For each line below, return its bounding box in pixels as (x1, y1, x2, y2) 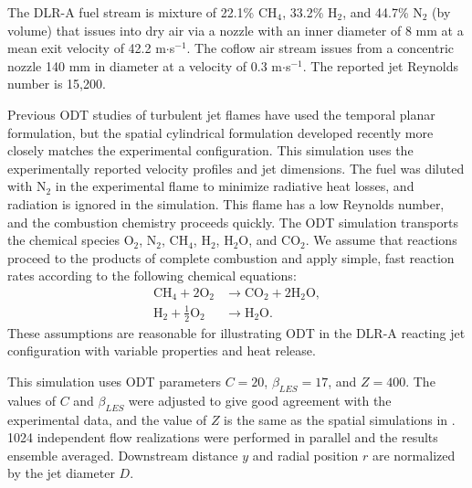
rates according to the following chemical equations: (7, 266, 297, 285)
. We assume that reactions (305, 230, 457, 249)
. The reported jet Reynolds (302, 56, 459, 75)
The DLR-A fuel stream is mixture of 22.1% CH (7, 3, 278, 21)
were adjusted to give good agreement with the (128, 390, 392, 409)
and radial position (252, 445, 359, 464)
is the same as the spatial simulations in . (224, 409, 456, 429)
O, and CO (238, 230, 301, 249)
